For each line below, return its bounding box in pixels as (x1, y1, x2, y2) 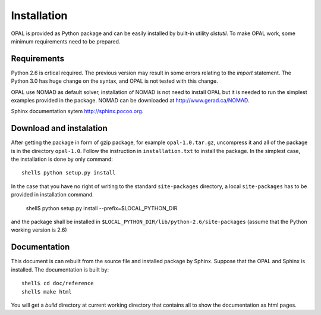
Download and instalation (11, 123, 108, 133)
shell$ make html (21, 288, 72, 295)
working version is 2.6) (11, 226, 68, 233)
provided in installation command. (11, 191, 95, 198)
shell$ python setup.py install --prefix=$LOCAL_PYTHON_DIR (26, 204, 178, 211)
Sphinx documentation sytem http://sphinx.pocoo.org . (11, 108, 144, 115)
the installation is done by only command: (11, 155, 113, 163)
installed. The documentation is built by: (11, 266, 109, 273)
